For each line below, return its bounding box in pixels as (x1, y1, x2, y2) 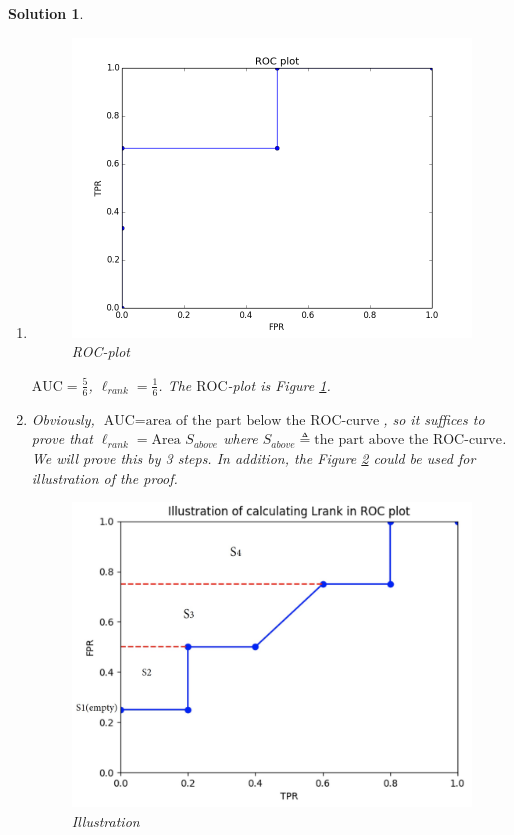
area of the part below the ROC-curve (145, 413, 380, 428)
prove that (31, 428, 93, 449)
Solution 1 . (8, 3, 84, 23)
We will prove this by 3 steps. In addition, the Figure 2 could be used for (31, 447, 476, 468)
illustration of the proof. (31, 467, 178, 488)
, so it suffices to (383, 408, 485, 429)
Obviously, (31, 408, 95, 429)
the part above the (314, 433, 429, 448)
